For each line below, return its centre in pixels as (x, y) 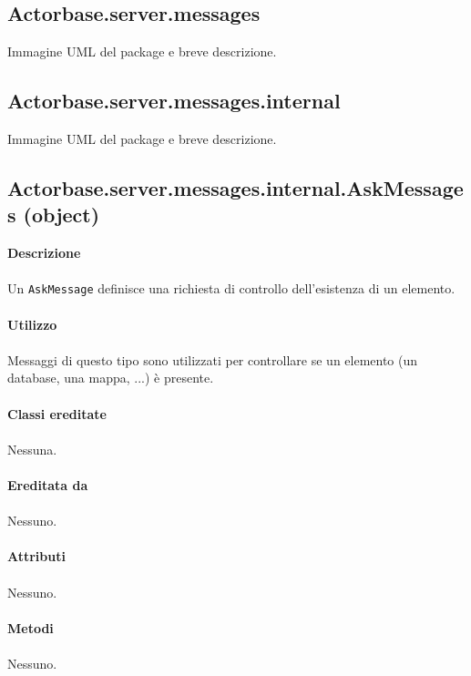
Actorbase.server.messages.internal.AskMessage (235, 187)
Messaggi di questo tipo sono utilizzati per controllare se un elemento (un (213, 359)
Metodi (31, 627)
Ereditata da (48, 484)
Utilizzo (32, 324)
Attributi (36, 556)
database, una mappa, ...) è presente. (111, 378)
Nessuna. (32, 449)
